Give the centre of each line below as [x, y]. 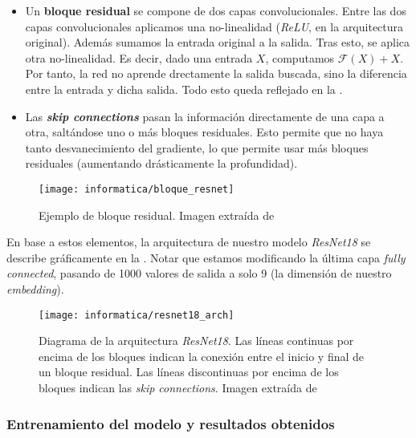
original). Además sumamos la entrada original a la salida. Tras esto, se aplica [218, 42]
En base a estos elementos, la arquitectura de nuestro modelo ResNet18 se [189, 242]
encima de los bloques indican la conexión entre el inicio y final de [202, 356]
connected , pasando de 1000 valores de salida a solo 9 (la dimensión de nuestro [199, 273]
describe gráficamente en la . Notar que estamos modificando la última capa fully [206, 257]
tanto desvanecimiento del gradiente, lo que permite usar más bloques [197, 147]
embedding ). [35, 288]
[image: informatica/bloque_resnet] [137, 189]
